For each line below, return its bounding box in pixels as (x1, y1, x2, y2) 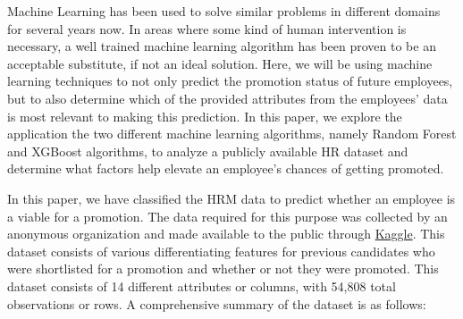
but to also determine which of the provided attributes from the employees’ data (7, 88, 448, 107)
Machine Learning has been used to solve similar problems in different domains (7, 2, 441, 20)
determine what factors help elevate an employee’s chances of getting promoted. (7, 159, 444, 178)
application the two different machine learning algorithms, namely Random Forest (7, 124, 457, 143)
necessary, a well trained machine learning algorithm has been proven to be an (7, 37, 436, 55)
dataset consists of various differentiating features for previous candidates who (7, 241, 435, 260)
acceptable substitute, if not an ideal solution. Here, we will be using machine (7, 54, 433, 72)
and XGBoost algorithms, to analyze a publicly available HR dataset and (7, 141, 408, 160)
